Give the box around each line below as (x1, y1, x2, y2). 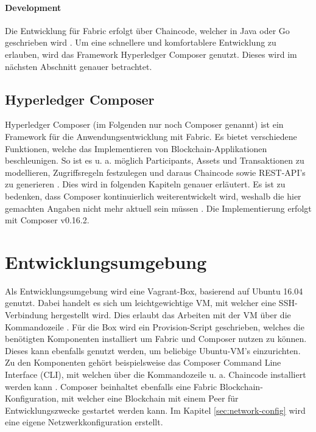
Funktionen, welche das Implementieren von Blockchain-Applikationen (5, 142, 267, 155)
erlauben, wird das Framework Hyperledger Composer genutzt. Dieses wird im (5, 47, 297, 60)
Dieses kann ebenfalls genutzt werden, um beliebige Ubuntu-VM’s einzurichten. (5, 344, 301, 357)
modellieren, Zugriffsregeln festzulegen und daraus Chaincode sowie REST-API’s (5, 165, 306, 178)
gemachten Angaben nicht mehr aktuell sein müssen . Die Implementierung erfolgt (5, 201, 312, 214)
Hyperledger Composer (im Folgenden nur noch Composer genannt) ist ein (5, 118, 284, 131)
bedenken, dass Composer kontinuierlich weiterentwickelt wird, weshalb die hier (5, 189, 301, 202)
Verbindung (5, 308, 48, 321)
